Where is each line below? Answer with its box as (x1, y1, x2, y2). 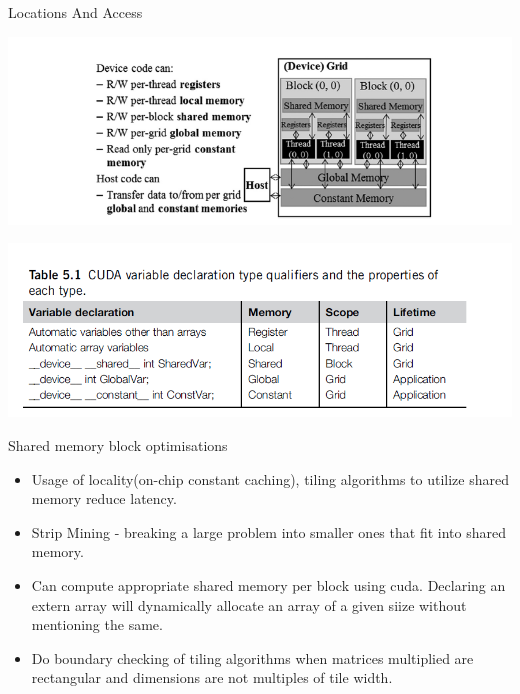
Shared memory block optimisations (8, 435, 228, 456)
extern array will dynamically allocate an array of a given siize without (31, 594, 467, 615)
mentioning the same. (31, 614, 163, 635)
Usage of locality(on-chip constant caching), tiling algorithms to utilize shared (31, 468, 509, 489)
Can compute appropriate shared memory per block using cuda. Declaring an (31, 575, 506, 596)
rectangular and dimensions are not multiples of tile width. (31, 667, 393, 688)
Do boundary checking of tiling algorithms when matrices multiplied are (31, 647, 474, 668)
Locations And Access (8, 2, 143, 22)
